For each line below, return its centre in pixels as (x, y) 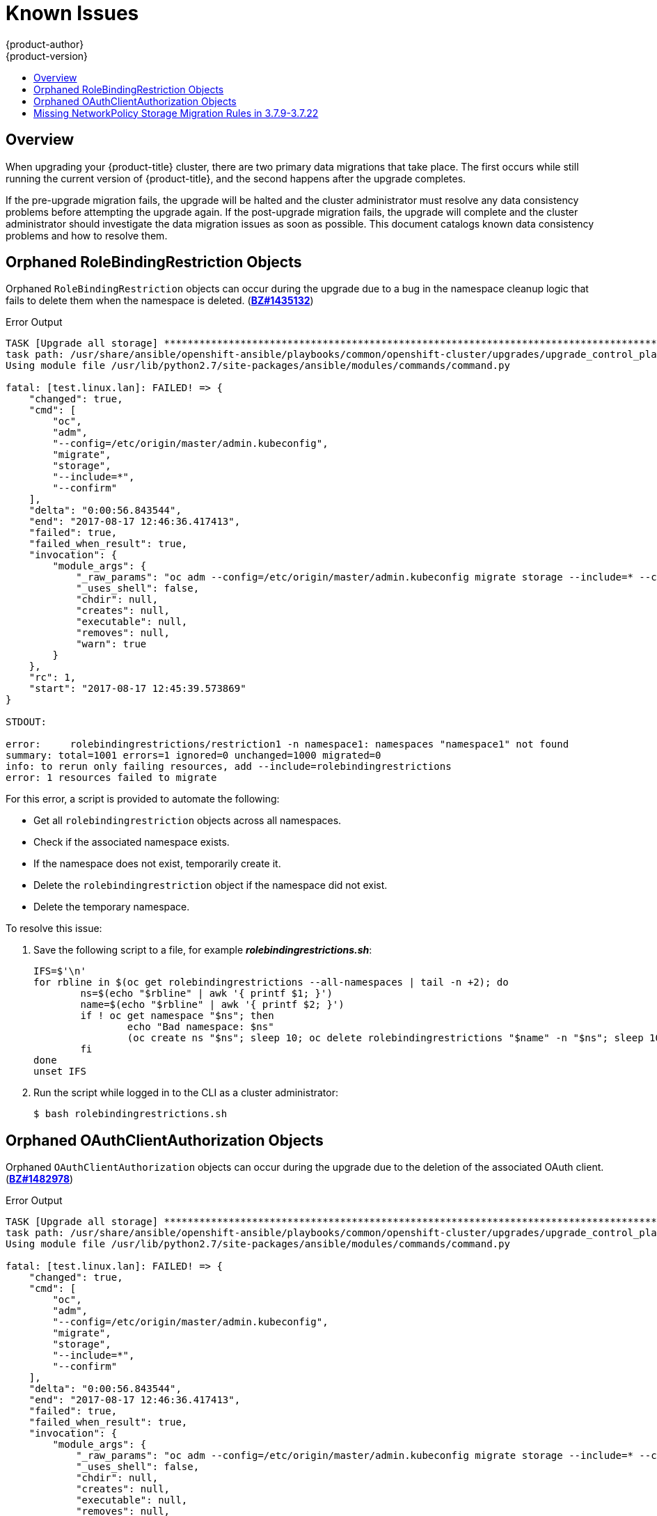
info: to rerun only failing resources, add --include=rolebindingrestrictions (229, 767)
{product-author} (45, 44)
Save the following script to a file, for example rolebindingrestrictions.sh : (203, 950)
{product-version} (47, 56)
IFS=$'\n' (60, 971)
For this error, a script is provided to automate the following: (143, 799)
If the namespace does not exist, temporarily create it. (157, 864)
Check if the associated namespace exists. (132, 842)
